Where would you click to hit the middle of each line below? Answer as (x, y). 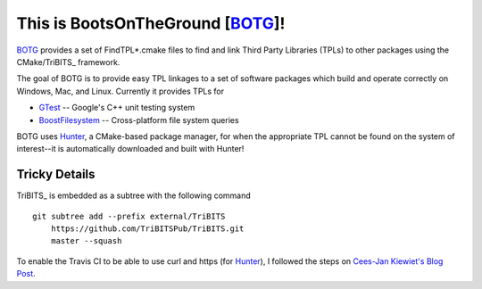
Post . (26, 274)
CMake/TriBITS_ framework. (68, 62)
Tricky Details (56, 174)
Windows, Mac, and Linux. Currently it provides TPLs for (120, 91)
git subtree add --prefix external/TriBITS (129, 216)
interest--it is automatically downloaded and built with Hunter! (130, 149)
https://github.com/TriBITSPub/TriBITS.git (147, 228)
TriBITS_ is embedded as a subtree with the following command (134, 195)
